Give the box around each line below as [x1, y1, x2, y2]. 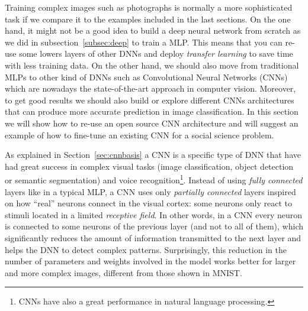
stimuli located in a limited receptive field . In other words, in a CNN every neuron [5, 208, 303, 221]
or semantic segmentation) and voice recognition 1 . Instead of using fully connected [5, 172, 303, 186]
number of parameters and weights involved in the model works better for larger [5, 255, 296, 267]
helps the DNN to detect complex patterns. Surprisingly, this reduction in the [5, 243, 287, 255]
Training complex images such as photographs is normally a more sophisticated [5, 1, 293, 13]
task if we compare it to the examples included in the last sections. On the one [5, 12, 291, 25]
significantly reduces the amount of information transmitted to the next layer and [5, 231, 301, 244]
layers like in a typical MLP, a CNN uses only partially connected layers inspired [5, 185, 296, 197]
